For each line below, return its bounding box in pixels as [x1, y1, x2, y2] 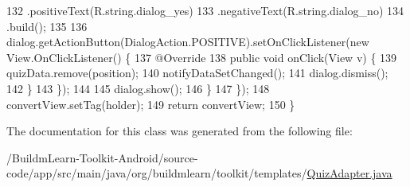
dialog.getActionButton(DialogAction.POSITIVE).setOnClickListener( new [6, 33, 369, 50]
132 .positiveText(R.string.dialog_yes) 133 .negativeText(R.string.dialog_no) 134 [6, 2, 404, 18]
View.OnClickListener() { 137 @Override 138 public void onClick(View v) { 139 [6, 49, 397, 65]
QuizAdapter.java [307, 165, 392, 181]
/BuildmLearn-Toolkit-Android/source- [6, 149, 198, 166]
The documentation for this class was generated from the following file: [6, 123, 353, 139]
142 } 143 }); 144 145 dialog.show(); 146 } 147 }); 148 [6, 80, 270, 96]
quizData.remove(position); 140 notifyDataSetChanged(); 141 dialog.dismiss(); [6, 64, 389, 81]
